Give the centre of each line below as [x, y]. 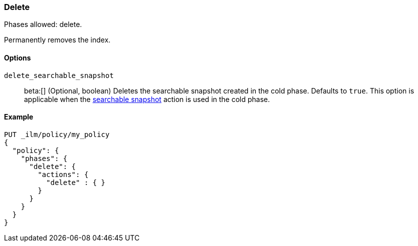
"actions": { [63, 174]
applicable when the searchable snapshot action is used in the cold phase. [147, 99]
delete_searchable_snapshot [59, 75]
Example [19, 117]
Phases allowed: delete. [43, 24]
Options [18, 57]
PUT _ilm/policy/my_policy [57, 134]
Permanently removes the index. [57, 40]
